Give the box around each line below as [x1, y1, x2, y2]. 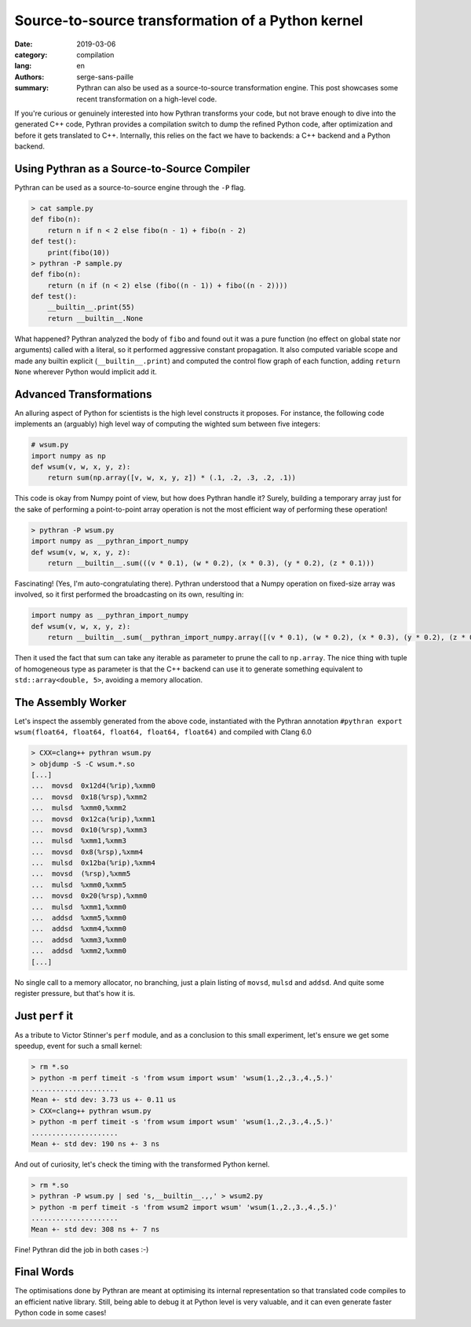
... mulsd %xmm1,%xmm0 [31, 902, 127, 911]
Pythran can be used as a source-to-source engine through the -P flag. [14, 182, 246, 192]
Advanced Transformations [14, 388, 152, 401]
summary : [14, 83, 49, 93]
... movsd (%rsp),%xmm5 [31, 869, 131, 878]
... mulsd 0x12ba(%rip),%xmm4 [31, 858, 156, 868]
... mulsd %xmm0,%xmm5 [31, 880, 127, 889]
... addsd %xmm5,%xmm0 [31, 913, 127, 923]
